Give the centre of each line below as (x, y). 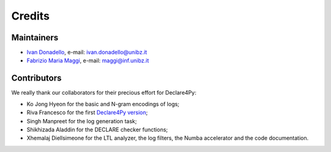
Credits (31, 16)
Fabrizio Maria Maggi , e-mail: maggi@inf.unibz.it (88, 60)
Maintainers (35, 38)
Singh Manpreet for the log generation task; (82, 121)
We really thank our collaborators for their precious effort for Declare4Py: (104, 93)
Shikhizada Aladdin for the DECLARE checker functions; (97, 129)
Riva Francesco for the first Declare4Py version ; (87, 112)
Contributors (36, 78)
